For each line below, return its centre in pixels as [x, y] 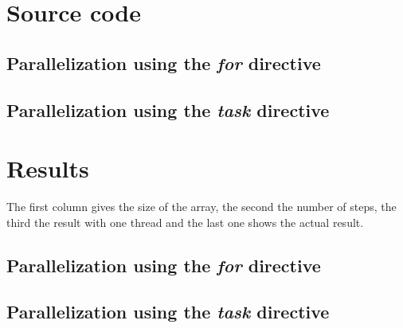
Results [48, 168]
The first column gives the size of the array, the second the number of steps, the [201, 207]
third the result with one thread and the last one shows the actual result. [185, 222]
